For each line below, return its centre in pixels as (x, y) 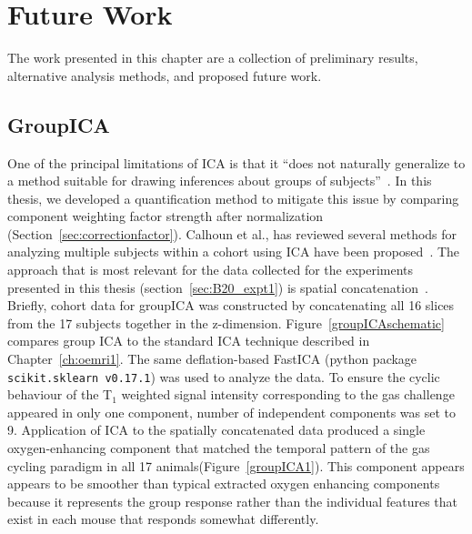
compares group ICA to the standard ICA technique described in (189, 341)
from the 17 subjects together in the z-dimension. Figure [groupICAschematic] (226, 322)
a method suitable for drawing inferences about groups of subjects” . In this (220, 181)
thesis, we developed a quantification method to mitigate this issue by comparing (233, 198)
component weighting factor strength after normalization (166, 216)
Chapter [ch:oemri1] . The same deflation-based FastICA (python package (212, 359)
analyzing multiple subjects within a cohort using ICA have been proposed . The (234, 252)
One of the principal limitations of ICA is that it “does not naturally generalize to (236, 162)
